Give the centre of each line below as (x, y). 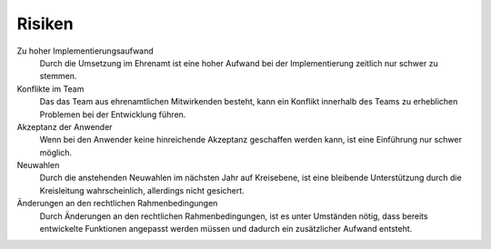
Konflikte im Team (50, 89)
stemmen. (58, 76)
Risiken (45, 24)
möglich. (56, 152)
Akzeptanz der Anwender (65, 126)
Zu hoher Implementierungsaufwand (85, 51)
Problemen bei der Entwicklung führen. (113, 115)
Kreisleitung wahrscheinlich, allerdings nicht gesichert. (142, 190)
